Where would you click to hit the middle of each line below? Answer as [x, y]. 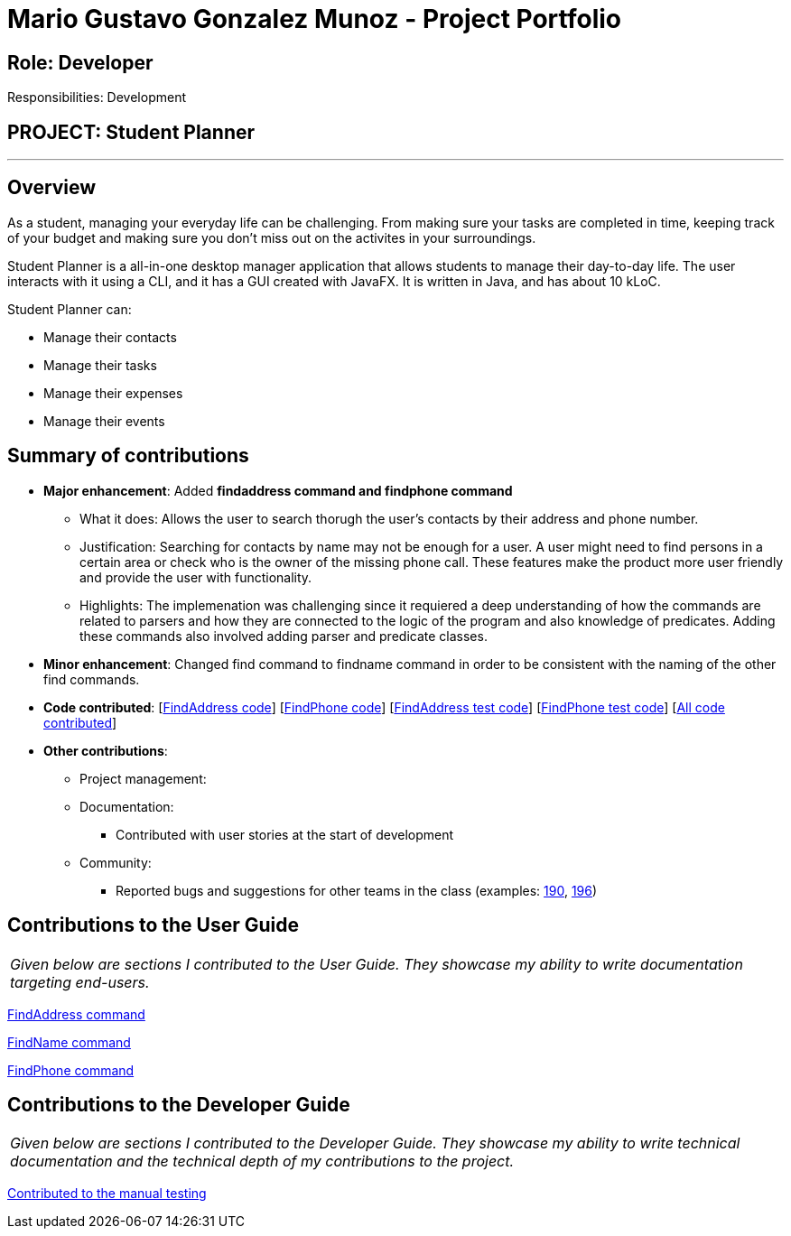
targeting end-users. [80, 982]
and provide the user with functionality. [196, 577]
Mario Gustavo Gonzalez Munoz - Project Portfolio [314, 19]
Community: [116, 862]
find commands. [92, 679]
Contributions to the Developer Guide [179, 1104]
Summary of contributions [128, 456]
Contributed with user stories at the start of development [285, 834]
